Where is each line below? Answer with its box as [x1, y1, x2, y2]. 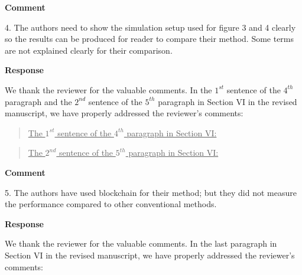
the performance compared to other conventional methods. [5, 198, 217, 210]
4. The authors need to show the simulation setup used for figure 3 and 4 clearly [5, 21, 296, 33]
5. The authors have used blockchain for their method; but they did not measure [5, 186, 297, 198]
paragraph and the [5, 95, 72, 107]
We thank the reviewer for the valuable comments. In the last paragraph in [5, 237, 277, 250]
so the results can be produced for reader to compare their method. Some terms [5, 32, 294, 45]
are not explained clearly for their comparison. [5, 44, 173, 56]
